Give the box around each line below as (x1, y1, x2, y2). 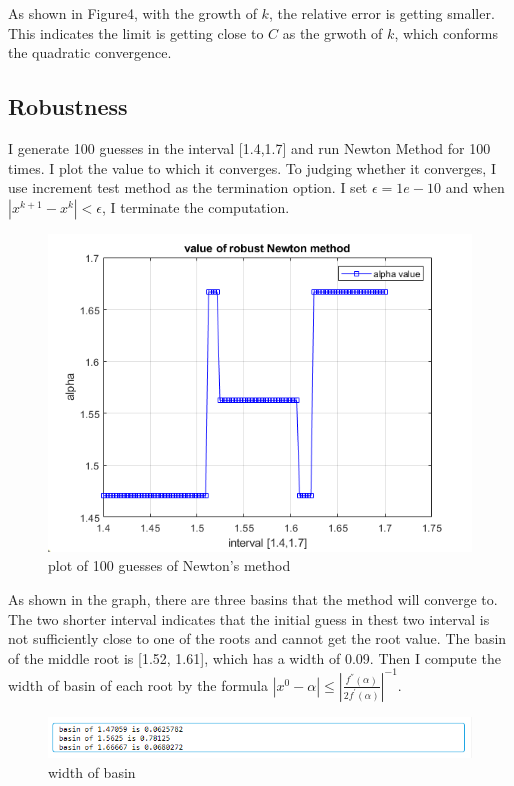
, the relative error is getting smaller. (268, 3, 495, 23)
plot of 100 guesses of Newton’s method (48, 555, 291, 576)
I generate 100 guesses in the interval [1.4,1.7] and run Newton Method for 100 (8, 137, 491, 158)
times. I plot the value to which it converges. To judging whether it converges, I (8, 157, 496, 178)
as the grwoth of (282, 22, 383, 43)
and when (445, 177, 505, 198)
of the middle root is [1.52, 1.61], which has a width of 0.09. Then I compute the (8, 647, 501, 668)
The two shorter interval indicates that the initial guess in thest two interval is (8, 608, 490, 629)
